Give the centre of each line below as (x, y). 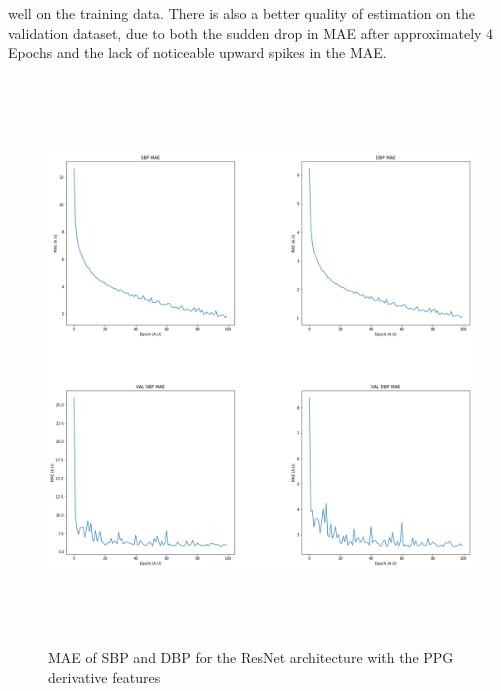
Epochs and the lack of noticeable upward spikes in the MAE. (197, 52)
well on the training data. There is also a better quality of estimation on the (242, 13)
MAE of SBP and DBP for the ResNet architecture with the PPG (251, 657)
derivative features (104, 676)
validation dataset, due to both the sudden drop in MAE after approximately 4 (251, 32)
